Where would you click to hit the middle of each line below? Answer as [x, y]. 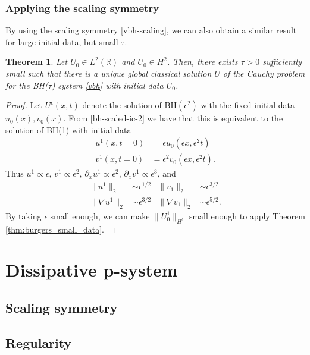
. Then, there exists [203, 62]
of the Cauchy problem [264, 73]
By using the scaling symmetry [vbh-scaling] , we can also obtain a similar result [151, 30]
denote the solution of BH [129, 105]
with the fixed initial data [248, 105]
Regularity [39, 342]
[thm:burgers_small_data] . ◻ [60, 229]
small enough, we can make [100, 216]
